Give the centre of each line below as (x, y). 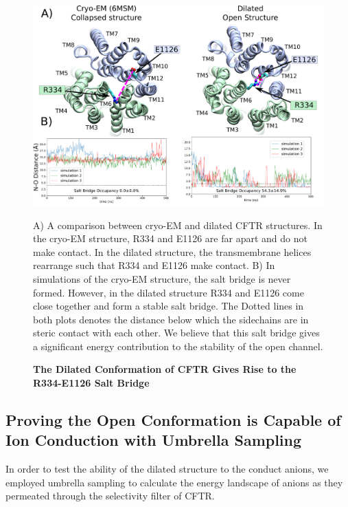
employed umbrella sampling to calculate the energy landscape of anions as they (174, 482)
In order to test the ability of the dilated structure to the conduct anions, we (167, 469)
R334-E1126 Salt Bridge (91, 383)
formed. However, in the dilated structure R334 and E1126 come (169, 292)
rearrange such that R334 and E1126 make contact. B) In (154, 265)
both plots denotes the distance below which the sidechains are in (171, 319)
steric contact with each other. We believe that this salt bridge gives (176, 333)
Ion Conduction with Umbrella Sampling (154, 440)
